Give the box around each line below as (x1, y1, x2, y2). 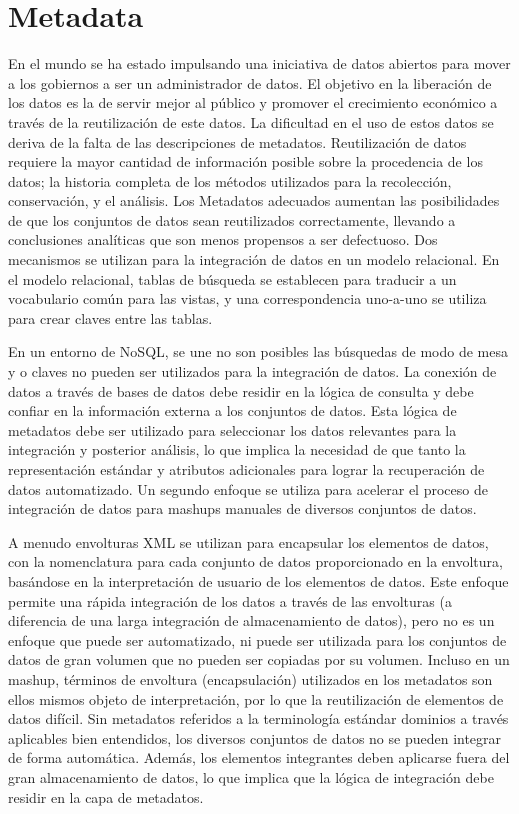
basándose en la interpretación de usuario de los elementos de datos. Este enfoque (8, 570, 509, 591)
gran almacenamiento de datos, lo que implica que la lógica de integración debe (8, 766, 494, 787)
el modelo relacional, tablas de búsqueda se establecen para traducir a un (8, 268, 457, 289)
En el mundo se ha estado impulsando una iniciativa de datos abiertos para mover (8, 53, 511, 74)
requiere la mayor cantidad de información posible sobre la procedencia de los (8, 151, 483, 172)
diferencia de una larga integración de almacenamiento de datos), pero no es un (8, 610, 495, 631)
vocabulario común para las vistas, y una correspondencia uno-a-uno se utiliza (8, 288, 487, 309)
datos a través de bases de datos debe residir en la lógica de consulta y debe (8, 380, 474, 401)
